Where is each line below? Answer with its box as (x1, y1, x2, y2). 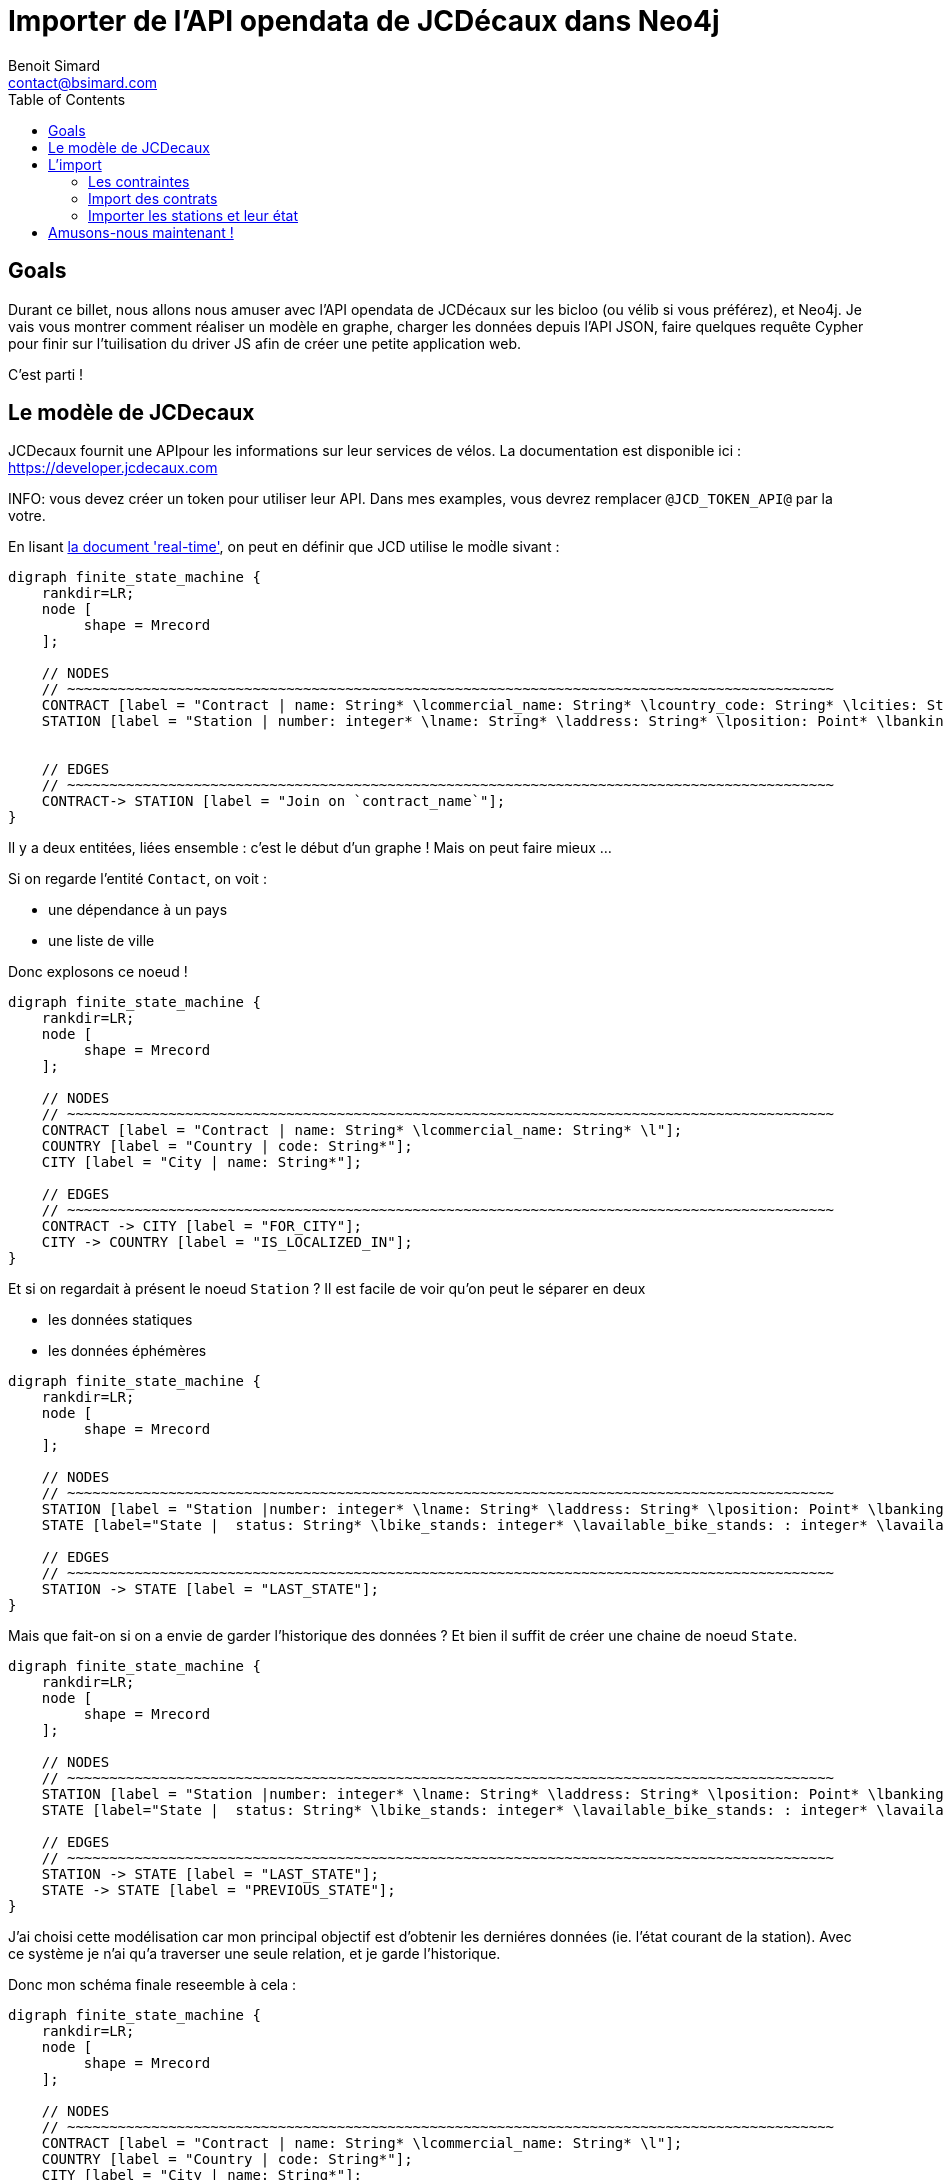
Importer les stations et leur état (88, 206, 299, 224)
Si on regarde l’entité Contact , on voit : (8, 870, 267, 888)
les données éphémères (48, 1342, 207, 1360)
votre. (8, 507, 46, 525)
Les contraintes (88, 172, 190, 190)
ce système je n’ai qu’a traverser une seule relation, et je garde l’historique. (8, 1945, 501, 1963)
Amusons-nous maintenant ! (48, 223, 234, 241)
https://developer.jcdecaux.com (8, 459, 218, 477)
